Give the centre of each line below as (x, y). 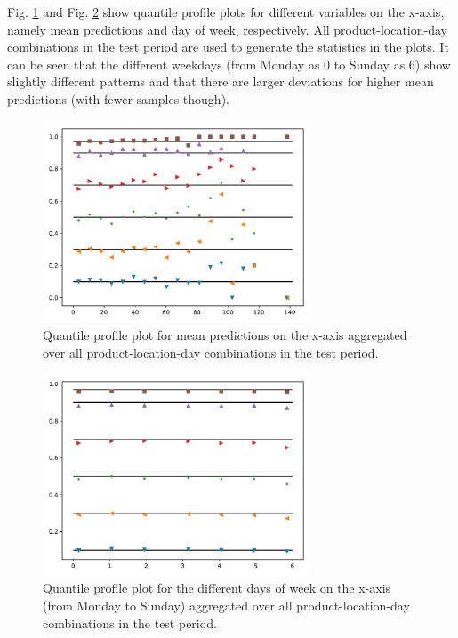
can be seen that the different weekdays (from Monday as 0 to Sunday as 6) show (229, 64)
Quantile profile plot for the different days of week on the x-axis (217, 588)
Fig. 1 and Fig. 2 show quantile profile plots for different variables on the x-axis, (226, 12)
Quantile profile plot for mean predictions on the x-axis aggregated (225, 334)
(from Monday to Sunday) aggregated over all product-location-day (226, 606)
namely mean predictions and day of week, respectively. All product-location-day (227, 29)
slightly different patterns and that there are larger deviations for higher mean (221, 81)
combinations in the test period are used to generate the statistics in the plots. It (228, 47)
